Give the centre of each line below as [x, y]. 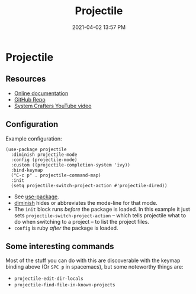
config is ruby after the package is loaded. [66, 228]
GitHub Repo [30, 99]
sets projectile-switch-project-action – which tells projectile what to [100, 215]
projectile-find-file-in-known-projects [65, 285]
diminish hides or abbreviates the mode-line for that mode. [86, 202]
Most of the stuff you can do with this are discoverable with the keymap [93, 260]
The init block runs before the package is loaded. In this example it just [102, 209]
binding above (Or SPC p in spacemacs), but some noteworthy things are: [94, 267]
